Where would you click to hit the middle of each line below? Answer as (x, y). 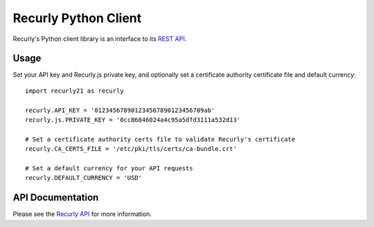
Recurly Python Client (77, 18)
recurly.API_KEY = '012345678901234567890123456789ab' (120, 110)
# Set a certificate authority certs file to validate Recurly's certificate (160, 139)
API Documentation (56, 198)
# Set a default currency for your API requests (109, 168)
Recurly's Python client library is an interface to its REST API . (100, 39)
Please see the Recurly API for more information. (82, 214)
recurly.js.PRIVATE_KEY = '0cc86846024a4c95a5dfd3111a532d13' (133, 120)
